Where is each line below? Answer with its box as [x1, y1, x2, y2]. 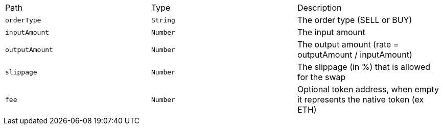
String [151, 16, 175, 24]
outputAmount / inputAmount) [297, 49, 412, 60]
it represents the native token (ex [297, 94, 424, 105]
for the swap [297, 72, 346, 82]
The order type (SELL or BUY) [297, 15, 412, 25]
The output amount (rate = [297, 39, 399, 49]
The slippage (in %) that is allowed [297, 62, 431, 72]
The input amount [297, 27, 365, 37]
